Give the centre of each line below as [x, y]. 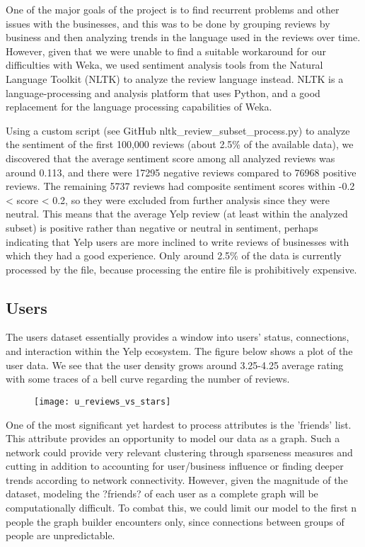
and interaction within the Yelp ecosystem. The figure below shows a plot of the [179, 351]
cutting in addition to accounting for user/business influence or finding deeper [175, 466]
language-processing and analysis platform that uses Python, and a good [163, 92]
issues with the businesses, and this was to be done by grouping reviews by [168, 23]
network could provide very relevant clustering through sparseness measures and [179, 452]
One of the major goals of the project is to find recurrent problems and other [173, 9]
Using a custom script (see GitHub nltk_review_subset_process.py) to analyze [178, 130]
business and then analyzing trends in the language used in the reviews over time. [183, 37]
